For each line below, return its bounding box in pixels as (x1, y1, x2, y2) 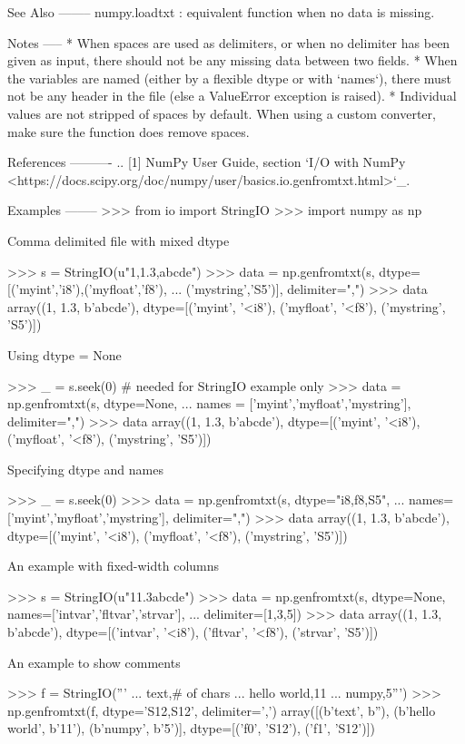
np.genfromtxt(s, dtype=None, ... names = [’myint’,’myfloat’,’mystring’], (7, 394, 411, 413)
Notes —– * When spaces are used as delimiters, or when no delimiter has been (7, 33, 450, 52)
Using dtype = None (7, 345, 122, 364)
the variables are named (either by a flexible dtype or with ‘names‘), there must (7, 68, 451, 87)
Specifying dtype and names (7, 459, 163, 478)
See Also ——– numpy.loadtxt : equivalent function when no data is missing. (7, 3, 435, 21)
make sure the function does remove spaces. (7, 122, 250, 141)
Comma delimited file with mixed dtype (7, 230, 230, 250)
